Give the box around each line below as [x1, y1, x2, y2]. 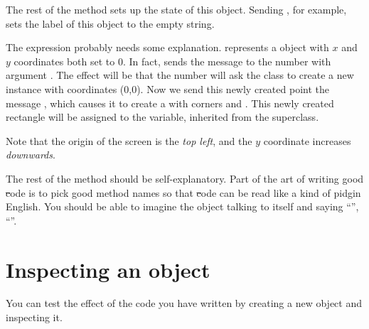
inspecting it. [6, 310, 63, 325]
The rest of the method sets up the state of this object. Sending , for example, [6, 2, 347, 16]
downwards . [6, 147, 55, 162]
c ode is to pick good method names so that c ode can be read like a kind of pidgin [6, 185, 361, 200]
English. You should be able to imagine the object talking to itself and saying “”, [6, 199, 359, 214]
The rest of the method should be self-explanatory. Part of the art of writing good [6, 171, 364, 185]
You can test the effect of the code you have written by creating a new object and [6, 296, 362, 311]
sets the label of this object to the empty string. [6, 16, 215, 31]
